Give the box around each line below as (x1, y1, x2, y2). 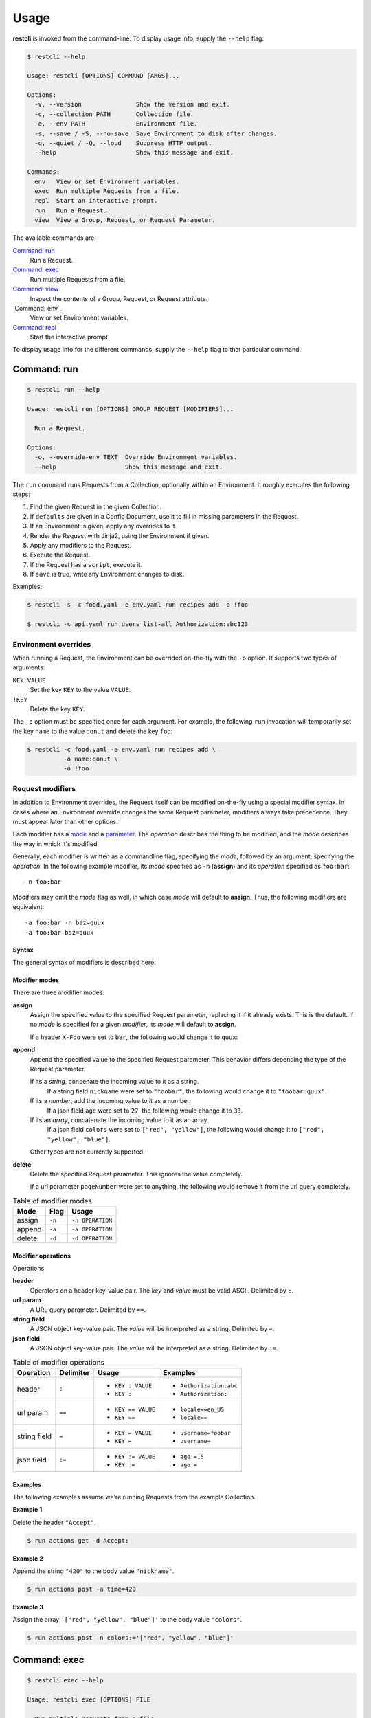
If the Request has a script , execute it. (30, 560, 143, 568)
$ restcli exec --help (27, 1677, 104, 1684)
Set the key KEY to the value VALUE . (30, 686, 131, 694)
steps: (12, 490, 30, 498)
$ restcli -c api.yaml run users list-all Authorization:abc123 (27, 621, 249, 628)
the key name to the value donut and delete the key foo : (12, 727, 173, 735)
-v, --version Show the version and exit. (34, 100, 230, 109)
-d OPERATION (71, 1234, 113, 1242)
